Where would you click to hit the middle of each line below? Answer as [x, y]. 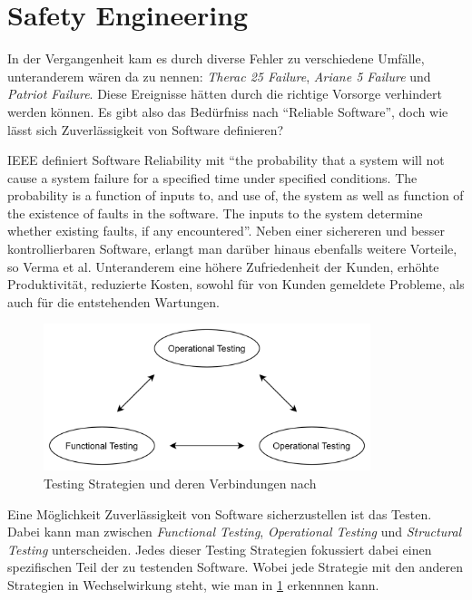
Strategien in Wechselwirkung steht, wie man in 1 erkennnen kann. [193, 584]
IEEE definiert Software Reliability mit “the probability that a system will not [226, 160]
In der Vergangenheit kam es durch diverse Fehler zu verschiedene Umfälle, [216, 58]
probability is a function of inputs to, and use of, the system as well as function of [236, 195]
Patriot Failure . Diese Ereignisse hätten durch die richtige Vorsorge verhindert [225, 94]
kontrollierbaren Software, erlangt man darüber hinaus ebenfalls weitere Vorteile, [232, 249]
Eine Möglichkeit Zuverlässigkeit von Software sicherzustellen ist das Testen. [220, 513]
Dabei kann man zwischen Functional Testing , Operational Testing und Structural [235, 532]
